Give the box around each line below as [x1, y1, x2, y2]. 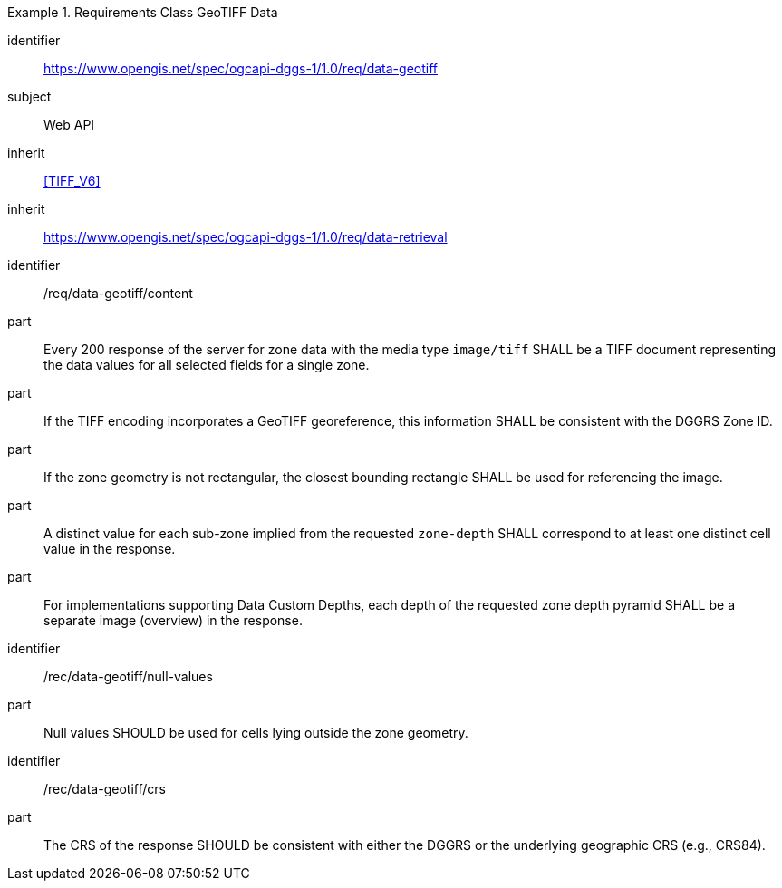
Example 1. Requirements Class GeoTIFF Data [7, 5, 278, 20]
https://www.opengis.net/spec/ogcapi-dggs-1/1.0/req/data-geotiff [43, 61, 438, 76]
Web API [43, 117, 95, 132]
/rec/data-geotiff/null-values [43, 669, 213, 684]
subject [7, 89, 52, 104]
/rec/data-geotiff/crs [43, 781, 166, 796]
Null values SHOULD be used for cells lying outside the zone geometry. [43, 725, 468, 740]
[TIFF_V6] [43, 173, 101, 188]
